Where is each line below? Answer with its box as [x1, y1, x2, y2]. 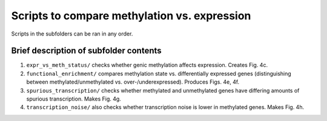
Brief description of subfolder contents [11, 46, 162, 56]
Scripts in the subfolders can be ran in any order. [11, 30, 133, 37]
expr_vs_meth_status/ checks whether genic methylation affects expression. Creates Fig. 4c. [26, 61, 268, 69]
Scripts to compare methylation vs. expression [11, 9, 251, 22]
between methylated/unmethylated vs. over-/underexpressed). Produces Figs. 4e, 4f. [26, 78, 240, 85]
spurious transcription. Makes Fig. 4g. [26, 95, 121, 102]
